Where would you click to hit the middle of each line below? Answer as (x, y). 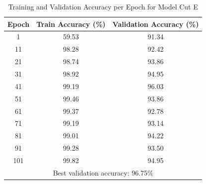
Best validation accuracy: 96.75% (103, 172)
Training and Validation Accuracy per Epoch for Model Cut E (103, 6)
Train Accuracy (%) (71, 24)
